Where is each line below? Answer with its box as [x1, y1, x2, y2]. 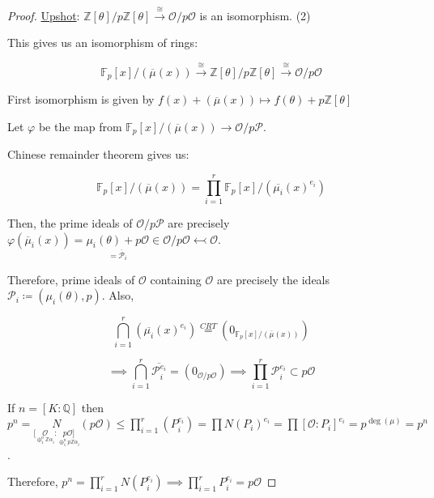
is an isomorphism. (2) [199, 6, 311, 23]
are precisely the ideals [216, 270, 330, 287]
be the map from [38, 117, 122, 134]
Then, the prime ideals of [7, 215, 133, 231]
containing [150, 270, 202, 287]
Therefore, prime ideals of [7, 270, 135, 287]
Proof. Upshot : [7, 6, 80, 23]
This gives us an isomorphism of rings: [7, 34, 198, 51]
